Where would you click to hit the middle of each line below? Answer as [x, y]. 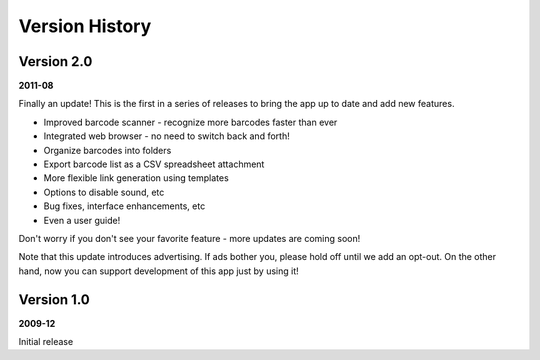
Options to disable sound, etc [104, 192]
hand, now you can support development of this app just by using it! [158, 271]
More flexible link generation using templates [136, 178]
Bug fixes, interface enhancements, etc [124, 206]
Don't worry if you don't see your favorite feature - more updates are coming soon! [189, 238]
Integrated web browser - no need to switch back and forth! [166, 136]
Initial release [46, 342]
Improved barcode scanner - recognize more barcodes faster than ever [190, 122]
